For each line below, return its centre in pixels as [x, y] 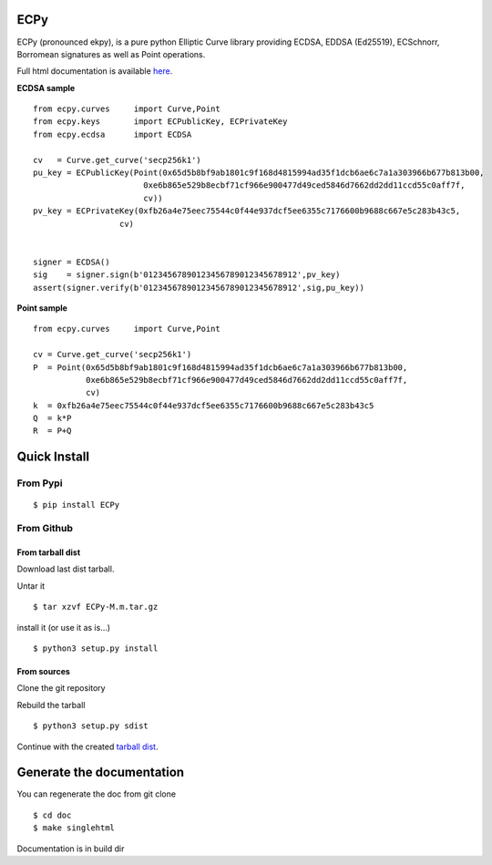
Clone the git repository [61, 688]
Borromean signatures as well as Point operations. [111, 54]
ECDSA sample [46, 88]
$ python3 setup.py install [96, 648]
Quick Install [53, 457]
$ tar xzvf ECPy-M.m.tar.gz [96, 607]
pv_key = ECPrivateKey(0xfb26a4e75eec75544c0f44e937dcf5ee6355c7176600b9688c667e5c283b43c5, [247, 211]
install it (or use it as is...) [64, 627]
